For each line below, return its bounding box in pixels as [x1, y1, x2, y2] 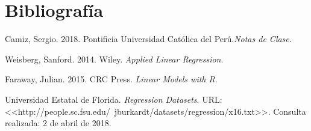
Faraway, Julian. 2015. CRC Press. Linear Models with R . [5, 73, 218, 85]
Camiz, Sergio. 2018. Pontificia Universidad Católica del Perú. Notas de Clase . [5, 32, 292, 45]
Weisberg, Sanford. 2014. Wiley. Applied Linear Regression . [5, 52, 224, 65]
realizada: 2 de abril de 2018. [5, 117, 112, 129]
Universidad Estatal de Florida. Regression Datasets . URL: [5, 93, 222, 105]
